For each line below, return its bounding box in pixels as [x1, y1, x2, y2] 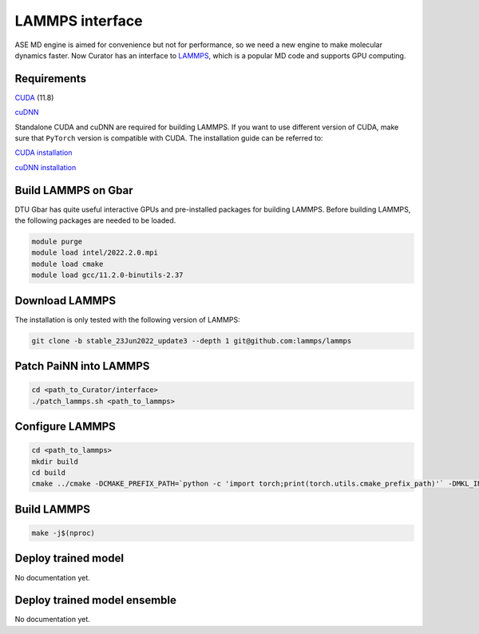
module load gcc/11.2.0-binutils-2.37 [31, 271, 184, 279]
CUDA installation [14, 148, 73, 157]
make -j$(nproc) [31, 529, 96, 538]
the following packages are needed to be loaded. [14, 216, 176, 225]
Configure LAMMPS [14, 420, 116, 434]
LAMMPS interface [14, 12, 143, 30]
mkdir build [31, 457, 79, 466]
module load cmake [31, 260, 104, 268]
